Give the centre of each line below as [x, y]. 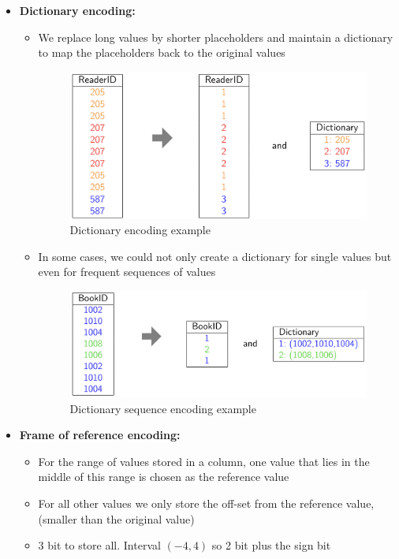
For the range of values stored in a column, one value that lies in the [204, 461]
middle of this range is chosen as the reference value [164, 477]
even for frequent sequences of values [127, 272]
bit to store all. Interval [104, 545]
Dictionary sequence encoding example [163, 408]
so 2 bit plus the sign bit [271, 545]
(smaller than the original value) [116, 518]
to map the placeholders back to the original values [162, 52]
